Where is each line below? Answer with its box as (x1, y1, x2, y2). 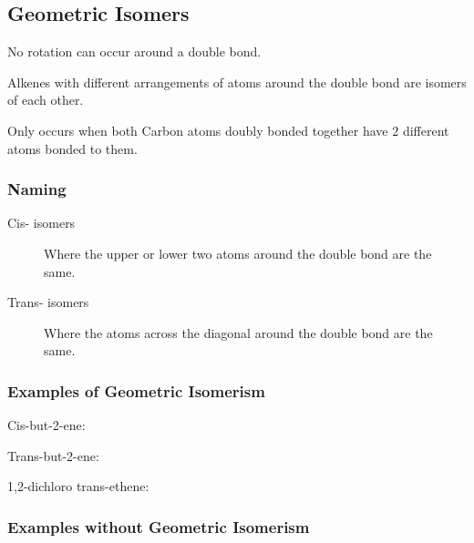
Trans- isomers (7, 292, 89, 312)
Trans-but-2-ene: (7, 446, 99, 465)
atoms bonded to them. (7, 138, 138, 158)
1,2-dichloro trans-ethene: (7, 476, 149, 496)
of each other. (7, 90, 84, 109)
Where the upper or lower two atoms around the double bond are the (44, 243, 432, 262)
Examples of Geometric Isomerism (7, 379, 265, 402)
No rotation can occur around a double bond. (7, 42, 262, 61)
